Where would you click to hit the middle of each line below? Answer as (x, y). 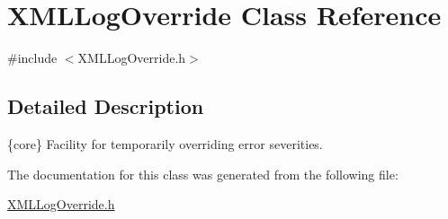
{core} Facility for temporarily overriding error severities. (165, 143)
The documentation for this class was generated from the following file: (203, 174)
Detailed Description (106, 106)
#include (32, 58)
